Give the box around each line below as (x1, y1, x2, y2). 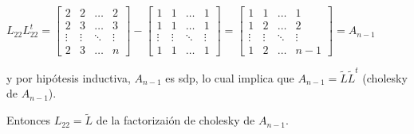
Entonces (6, 112, 51, 128)
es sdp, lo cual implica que (165, 69, 294, 86)
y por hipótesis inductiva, (6, 69, 131, 86)
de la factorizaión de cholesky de (96, 112, 255, 128)
